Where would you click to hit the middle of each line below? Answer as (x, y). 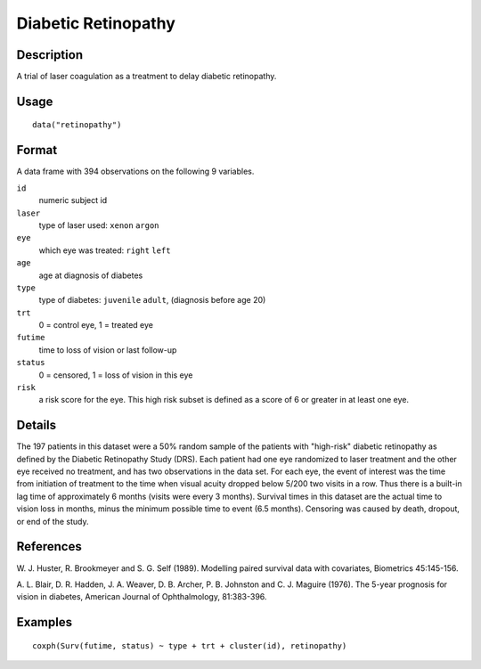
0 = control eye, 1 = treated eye (96, 325)
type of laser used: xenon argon (99, 225)
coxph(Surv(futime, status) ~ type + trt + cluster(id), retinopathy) (190, 645)
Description (50, 55)
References (49, 547)
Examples (45, 622)
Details (37, 425)
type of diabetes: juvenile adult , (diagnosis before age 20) (152, 300)
